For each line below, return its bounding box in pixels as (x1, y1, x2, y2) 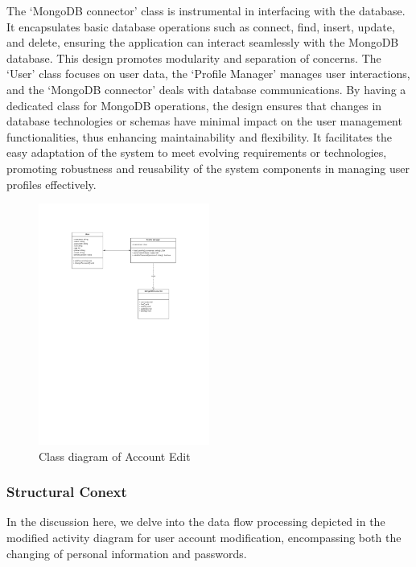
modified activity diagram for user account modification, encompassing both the (6, 528, 402, 545)
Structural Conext (6, 482, 127, 502)
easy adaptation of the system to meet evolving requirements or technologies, (6, 144, 387, 161)
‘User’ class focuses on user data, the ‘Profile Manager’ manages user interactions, (6, 65, 410, 82)
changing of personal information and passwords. (6, 544, 247, 561)
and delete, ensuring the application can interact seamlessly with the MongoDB (6, 34, 399, 51)
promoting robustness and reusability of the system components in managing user (6, 159, 410, 176)
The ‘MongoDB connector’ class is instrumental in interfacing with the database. (6, 2, 406, 18)
